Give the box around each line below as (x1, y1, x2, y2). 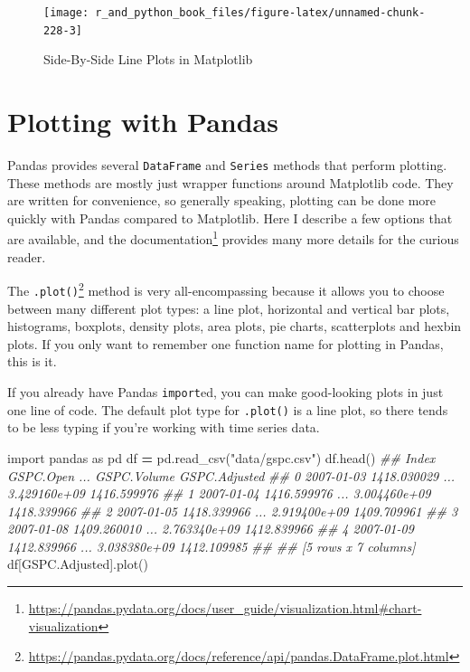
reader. (7, 247, 46, 266)
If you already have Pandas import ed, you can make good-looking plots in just (7, 383, 444, 401)
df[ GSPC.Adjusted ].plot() (7, 554, 149, 573)
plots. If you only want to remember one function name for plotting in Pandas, (7, 334, 444, 353)
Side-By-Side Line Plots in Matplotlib (43, 50, 253, 69)
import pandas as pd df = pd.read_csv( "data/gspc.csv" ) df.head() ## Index (7, 448, 436, 467)
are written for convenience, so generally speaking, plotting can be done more (7, 191, 437, 210)
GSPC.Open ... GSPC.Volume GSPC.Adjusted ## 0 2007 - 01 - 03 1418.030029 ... (7, 466, 456, 485)
